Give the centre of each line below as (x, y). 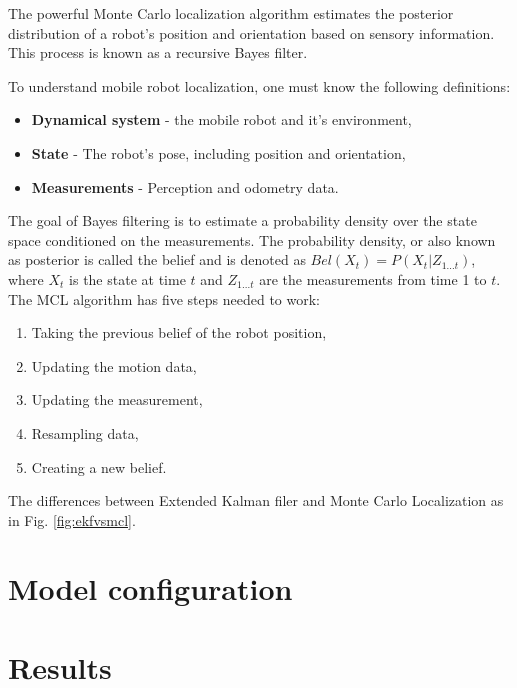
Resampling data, (85, 432)
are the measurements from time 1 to (373, 278)
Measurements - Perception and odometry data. (185, 186)
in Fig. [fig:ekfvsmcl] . (72, 519)
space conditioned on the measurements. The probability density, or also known (252, 239)
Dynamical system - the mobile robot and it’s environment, (221, 119)
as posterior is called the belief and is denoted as (157, 259)
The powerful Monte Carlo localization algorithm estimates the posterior (231, 13)
